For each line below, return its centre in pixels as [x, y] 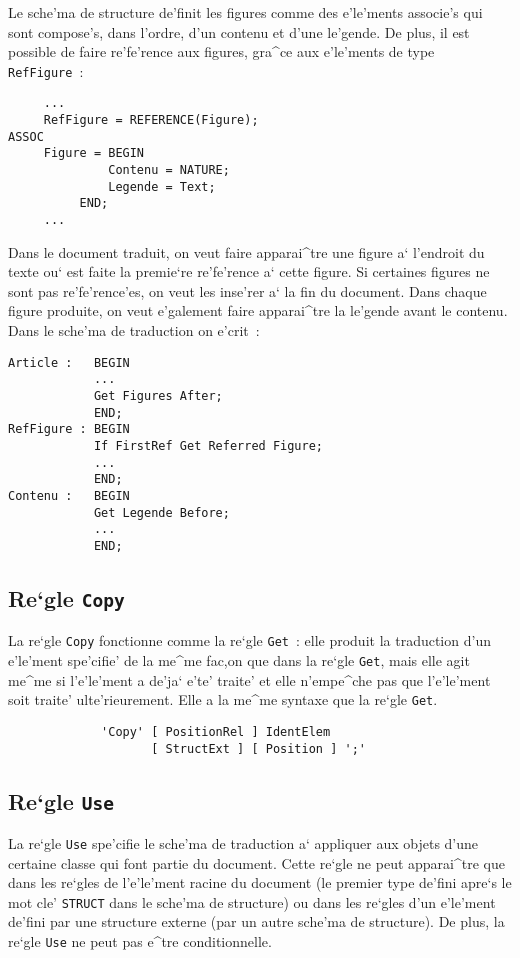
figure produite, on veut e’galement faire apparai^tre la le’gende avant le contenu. [258, 310]
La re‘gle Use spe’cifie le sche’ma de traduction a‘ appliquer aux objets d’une [243, 842]
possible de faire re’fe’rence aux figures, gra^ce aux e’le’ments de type [221, 51]
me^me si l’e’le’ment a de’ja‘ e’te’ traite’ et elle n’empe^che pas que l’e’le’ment [249, 679]
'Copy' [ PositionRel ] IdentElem [216, 731]
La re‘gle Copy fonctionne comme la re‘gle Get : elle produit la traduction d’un [249, 640]
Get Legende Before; [161, 512]
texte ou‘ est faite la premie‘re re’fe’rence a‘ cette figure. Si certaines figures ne [249, 271]
